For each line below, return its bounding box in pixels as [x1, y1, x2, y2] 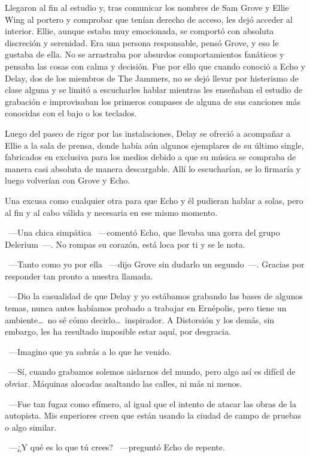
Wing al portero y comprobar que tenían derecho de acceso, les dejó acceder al [5, 13, 293, 25]
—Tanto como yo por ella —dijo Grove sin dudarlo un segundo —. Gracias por [8, 258, 305, 270]
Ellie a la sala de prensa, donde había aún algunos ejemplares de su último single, [5, 139, 304, 151]
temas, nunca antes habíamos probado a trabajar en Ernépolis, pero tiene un [5, 302, 287, 314]
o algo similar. [5, 420, 57, 433]
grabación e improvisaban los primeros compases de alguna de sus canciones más [5, 95, 300, 107]
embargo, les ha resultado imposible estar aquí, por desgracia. [5, 325, 231, 338]
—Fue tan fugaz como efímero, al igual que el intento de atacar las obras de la [8, 397, 296, 410]
